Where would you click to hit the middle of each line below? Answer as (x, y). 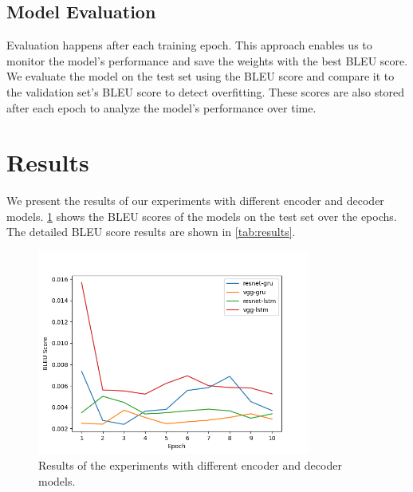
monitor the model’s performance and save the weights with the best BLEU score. (207, 60)
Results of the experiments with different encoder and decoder (190, 465)
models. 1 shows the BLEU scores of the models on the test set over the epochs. (202, 216)
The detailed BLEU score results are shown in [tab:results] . (151, 232)
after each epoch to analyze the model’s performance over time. (161, 107)
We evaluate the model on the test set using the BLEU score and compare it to (201, 76)
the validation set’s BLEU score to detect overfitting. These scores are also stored (206, 91)
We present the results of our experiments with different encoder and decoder (195, 201)
